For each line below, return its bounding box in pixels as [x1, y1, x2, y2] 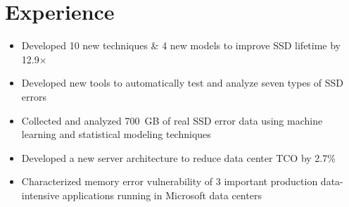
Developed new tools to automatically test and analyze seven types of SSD [21, 75, 344, 90]
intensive [21, 187, 60, 202]
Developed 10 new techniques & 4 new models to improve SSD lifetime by [21, 38, 341, 53]
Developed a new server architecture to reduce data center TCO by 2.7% [21, 150, 336, 165]
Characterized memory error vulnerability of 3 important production [21, 174, 318, 189]
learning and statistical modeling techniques [21, 127, 211, 142]
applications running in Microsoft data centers [62, 187, 262, 202]
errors [21, 89, 46, 103]
